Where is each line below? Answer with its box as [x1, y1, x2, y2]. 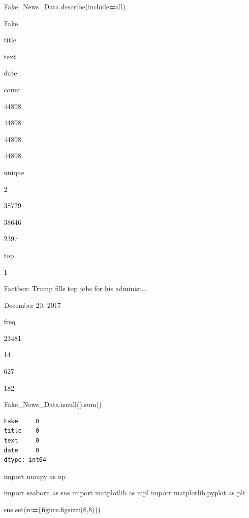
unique [4, 167, 24, 177]
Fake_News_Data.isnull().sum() [4, 399, 102, 409]
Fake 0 [4, 417, 39, 425]
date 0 [4, 446, 39, 454]
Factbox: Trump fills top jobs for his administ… [4, 283, 147, 294]
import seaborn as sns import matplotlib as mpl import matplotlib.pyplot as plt [4, 487, 246, 498]
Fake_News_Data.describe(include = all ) [4, 1, 125, 11]
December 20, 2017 [4, 299, 61, 310]
